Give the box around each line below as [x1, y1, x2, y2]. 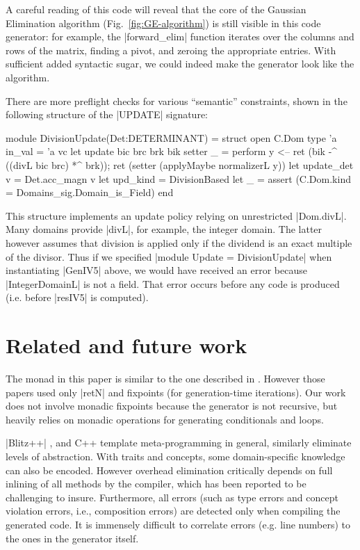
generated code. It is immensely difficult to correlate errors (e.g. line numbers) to [6, 517, 350, 531]
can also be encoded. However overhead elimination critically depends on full [6, 462, 333, 477]
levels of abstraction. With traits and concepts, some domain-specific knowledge [6, 448, 345, 463]
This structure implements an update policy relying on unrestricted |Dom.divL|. [6, 208, 347, 223]
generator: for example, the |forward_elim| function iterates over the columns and [6, 29, 354, 44]
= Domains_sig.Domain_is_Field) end [6, 185, 174, 200]
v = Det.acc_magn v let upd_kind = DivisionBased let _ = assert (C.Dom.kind [6, 171, 351, 186]
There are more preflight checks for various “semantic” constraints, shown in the [6, 93, 347, 108]
